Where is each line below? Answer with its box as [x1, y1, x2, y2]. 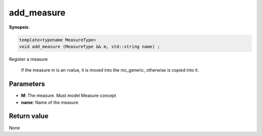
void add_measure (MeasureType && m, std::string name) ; [19, 44, 160, 49]
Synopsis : [9, 24, 30, 30]
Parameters [9, 80, 45, 88]
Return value [9, 112, 49, 121]
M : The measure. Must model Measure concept [21, 92, 116, 99]
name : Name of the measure [21, 99, 79, 105]
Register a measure [9, 56, 48, 62]
